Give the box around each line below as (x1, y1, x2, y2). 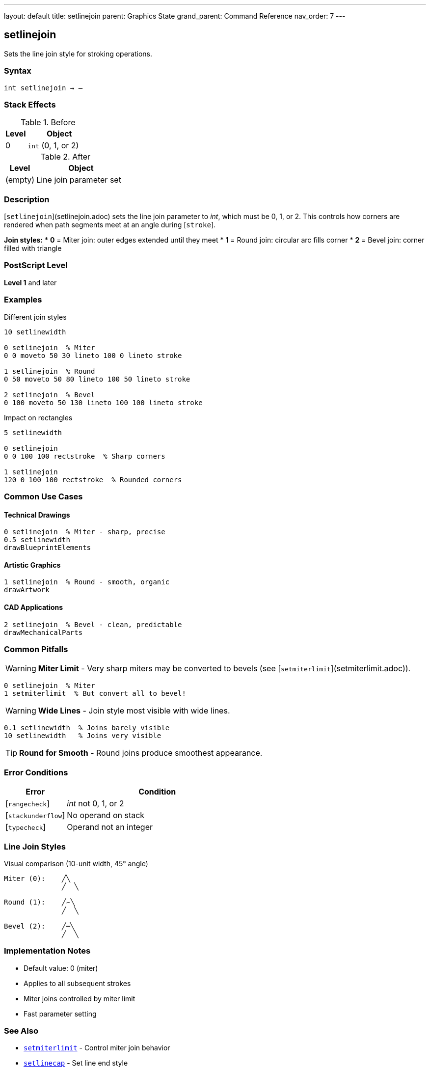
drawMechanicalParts (4, 628, 83, 636)
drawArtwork (4, 586, 50, 594)
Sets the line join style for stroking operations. (4, 49, 153, 58)
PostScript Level (4, 260, 68, 271)
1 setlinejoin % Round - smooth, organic (4, 578, 170, 586)
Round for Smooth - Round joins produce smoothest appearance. (19, 748, 263, 758)
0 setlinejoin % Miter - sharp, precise (4, 528, 165, 536)
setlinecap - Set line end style (24, 1059, 128, 1068)
